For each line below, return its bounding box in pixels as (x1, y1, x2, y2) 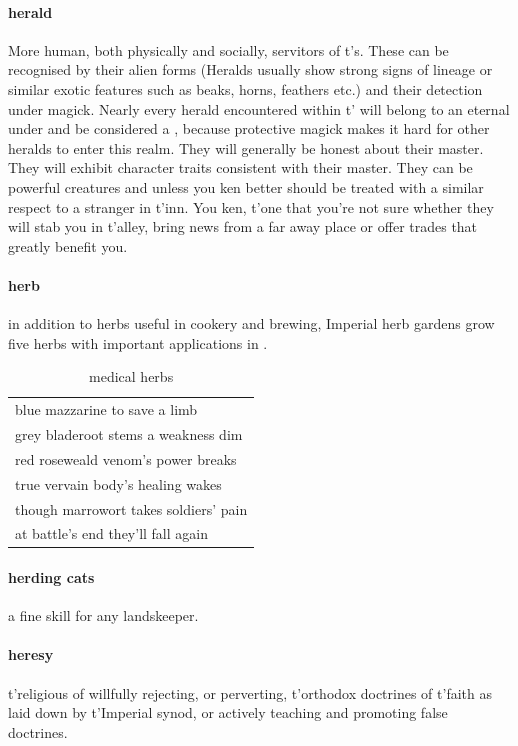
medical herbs (89, 366, 174, 387)
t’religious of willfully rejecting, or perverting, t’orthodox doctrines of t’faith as (8, 682, 492, 703)
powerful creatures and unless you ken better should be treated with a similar (8, 176, 484, 197)
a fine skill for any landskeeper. (8, 605, 199, 626)
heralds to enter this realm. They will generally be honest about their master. (8, 137, 484, 158)
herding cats (8, 567, 95, 588)
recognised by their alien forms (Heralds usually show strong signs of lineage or (8, 59, 493, 80)
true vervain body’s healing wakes (15, 473, 222, 494)
